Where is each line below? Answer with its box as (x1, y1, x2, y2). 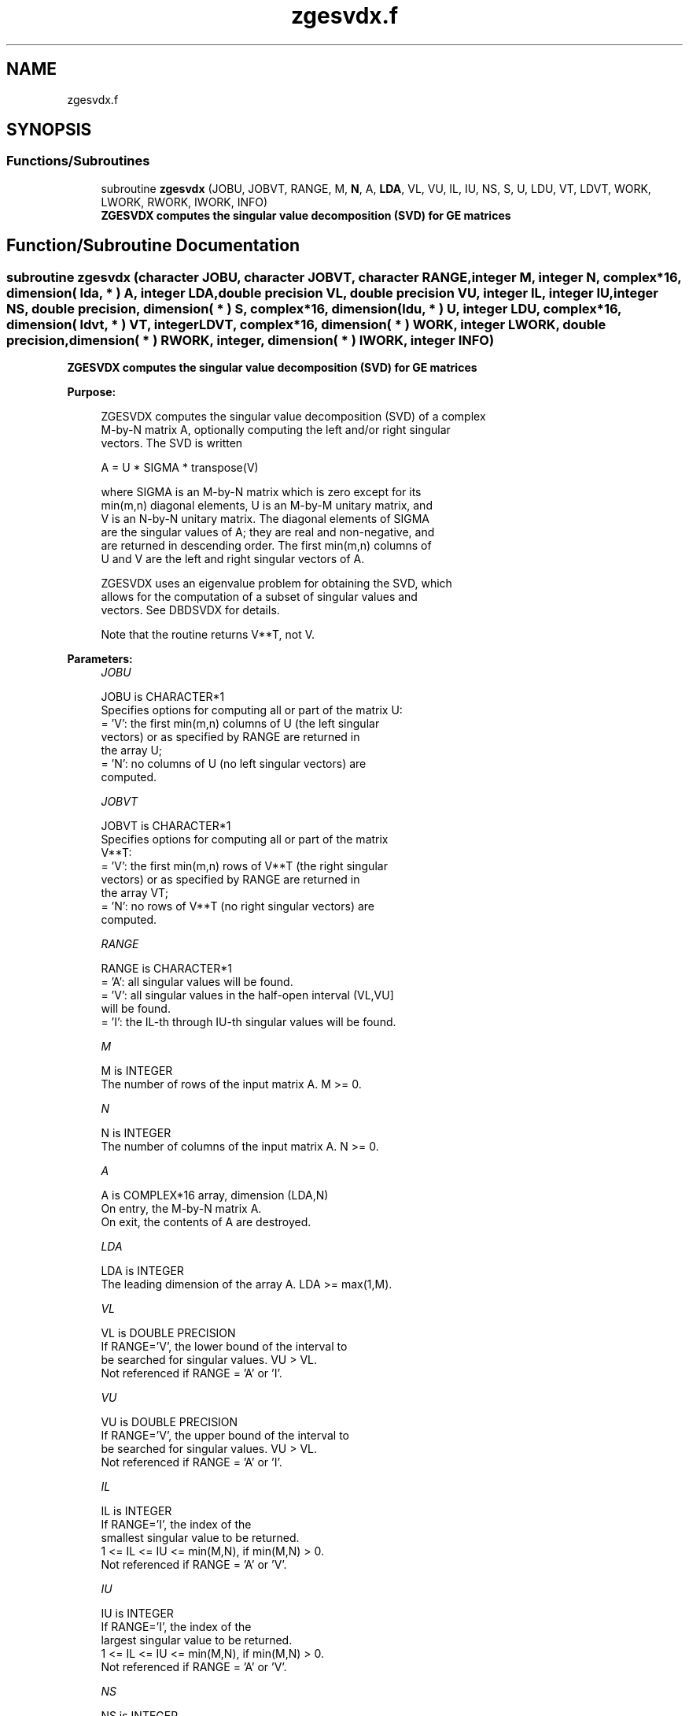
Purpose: (67, 385, 116, 399)
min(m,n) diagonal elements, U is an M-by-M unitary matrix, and (101, 498, 433, 513)
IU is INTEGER (101, 1607, 174, 1621)
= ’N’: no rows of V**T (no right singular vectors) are (101, 899, 374, 914)
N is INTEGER (101, 1126, 171, 1140)
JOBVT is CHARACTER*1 (101, 819, 231, 833)
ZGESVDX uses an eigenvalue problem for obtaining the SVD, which (101, 576, 452, 591)
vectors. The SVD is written (101, 436, 243, 450)
